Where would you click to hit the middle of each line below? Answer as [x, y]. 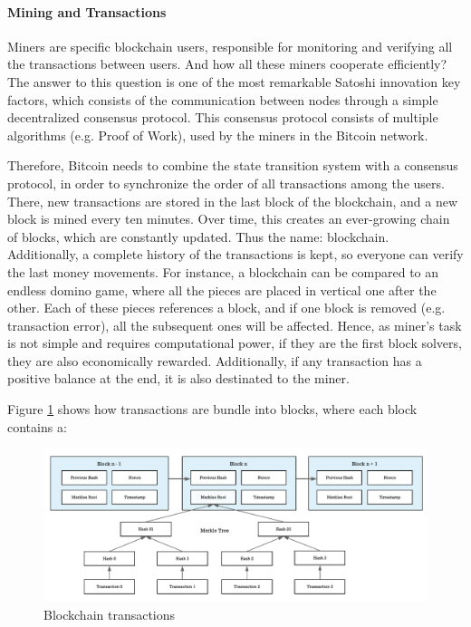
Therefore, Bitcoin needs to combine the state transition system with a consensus [233, 165]
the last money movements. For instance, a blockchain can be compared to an [223, 271]
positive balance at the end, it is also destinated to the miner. [178, 378]
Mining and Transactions [87, 11]
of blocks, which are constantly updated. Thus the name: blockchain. [198, 236]
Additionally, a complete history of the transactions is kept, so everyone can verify [235, 254]
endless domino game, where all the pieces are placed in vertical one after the [222, 289]
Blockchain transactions [110, 614]
